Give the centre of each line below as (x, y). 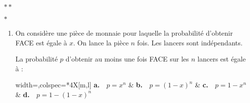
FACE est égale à (41, 42)
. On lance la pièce (101, 42)
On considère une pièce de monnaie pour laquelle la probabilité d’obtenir (124, 33)
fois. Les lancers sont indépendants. (190, 42)
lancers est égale (222, 59)
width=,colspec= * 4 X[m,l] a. (58, 85)
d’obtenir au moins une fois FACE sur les (127, 59)
